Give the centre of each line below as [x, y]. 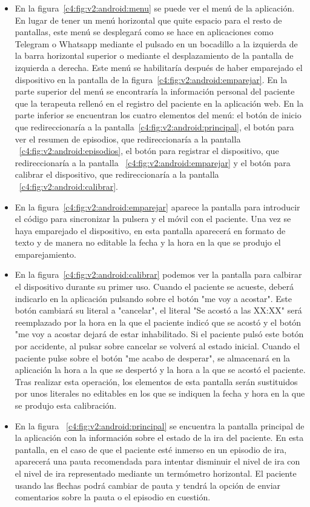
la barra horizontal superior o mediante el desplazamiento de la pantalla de [154, 55]
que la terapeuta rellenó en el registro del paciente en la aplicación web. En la [159, 103]
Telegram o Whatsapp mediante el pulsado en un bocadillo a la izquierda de [156, 43]
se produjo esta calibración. [66, 405]
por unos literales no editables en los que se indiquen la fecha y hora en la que [160, 393]
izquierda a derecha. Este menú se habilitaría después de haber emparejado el [159, 67]
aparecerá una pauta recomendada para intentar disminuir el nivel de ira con [157, 461]
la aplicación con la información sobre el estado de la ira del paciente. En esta [159, 438]
